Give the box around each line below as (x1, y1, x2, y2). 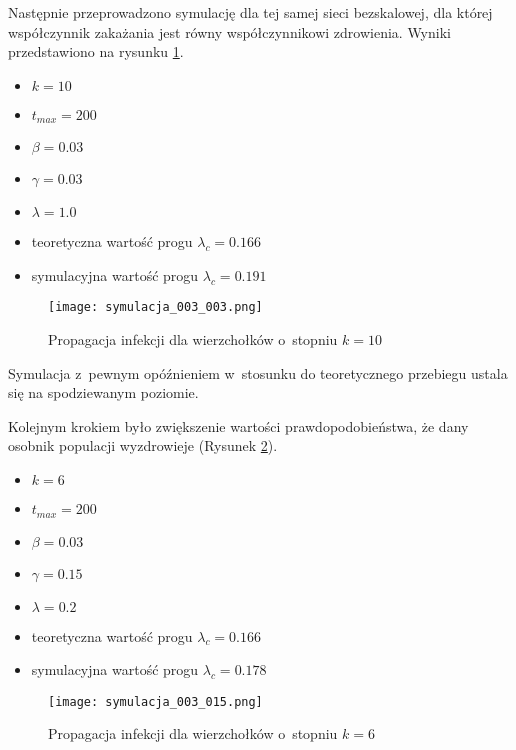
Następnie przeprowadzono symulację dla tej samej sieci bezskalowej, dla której (8, 2, 493, 22)
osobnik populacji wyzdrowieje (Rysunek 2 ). (8, 435, 278, 456)
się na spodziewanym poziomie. (8, 382, 199, 403)
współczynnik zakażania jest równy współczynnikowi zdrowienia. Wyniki (8, 21, 451, 42)
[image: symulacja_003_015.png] (48, 694, 263, 709)
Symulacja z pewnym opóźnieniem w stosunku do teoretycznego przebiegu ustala (8, 362, 508, 383)
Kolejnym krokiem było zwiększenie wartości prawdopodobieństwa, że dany (8, 415, 469, 436)
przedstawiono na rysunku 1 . (8, 41, 184, 62)
